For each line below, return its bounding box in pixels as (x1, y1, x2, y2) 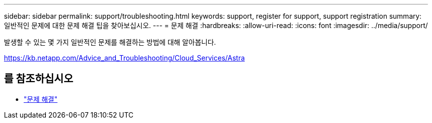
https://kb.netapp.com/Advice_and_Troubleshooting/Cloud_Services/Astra (4, 54, 245, 62)
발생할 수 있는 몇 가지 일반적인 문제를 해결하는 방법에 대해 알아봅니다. (4, 38, 216, 46)
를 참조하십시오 (4, 72, 73, 85)
